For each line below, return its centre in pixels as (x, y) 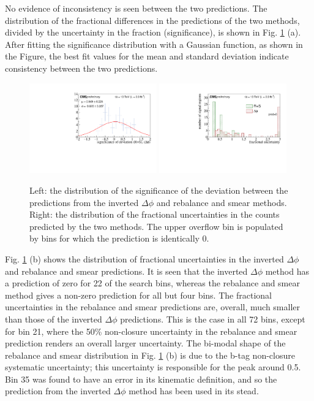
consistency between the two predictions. (81, 68)
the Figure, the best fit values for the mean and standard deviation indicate (147, 56)
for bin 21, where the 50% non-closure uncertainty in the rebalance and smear (151, 331)
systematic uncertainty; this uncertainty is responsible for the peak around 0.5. (153, 367)
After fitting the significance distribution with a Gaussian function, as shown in (154, 44)
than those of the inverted (54, 319)
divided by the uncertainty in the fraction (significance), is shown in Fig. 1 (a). (153, 32)
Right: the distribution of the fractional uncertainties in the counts (155, 214)
